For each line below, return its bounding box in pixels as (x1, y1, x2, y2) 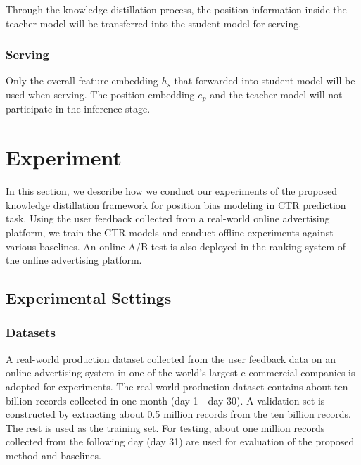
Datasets (6, 324, 56, 341)
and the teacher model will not (210, 87, 343, 101)
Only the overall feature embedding (6, 73, 158, 88)
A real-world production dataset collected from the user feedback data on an (6, 351, 336, 366)
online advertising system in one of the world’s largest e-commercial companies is (6, 365, 355, 380)
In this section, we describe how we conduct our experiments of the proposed (6, 184, 338, 198)
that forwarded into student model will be (174, 73, 355, 88)
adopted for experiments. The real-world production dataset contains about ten (6, 378, 348, 393)
